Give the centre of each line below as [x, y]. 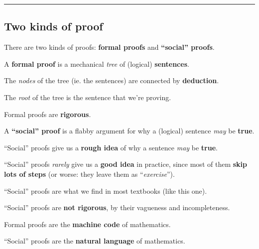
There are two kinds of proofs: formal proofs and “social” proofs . [109, 47]
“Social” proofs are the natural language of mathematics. [95, 241]
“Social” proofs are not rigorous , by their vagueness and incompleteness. [117, 207]
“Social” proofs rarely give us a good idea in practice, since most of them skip [126, 164]
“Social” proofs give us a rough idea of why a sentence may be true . [111, 147]
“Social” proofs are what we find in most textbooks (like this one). [106, 190]
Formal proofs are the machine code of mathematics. [87, 224]
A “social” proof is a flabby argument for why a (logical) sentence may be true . [129, 131]
